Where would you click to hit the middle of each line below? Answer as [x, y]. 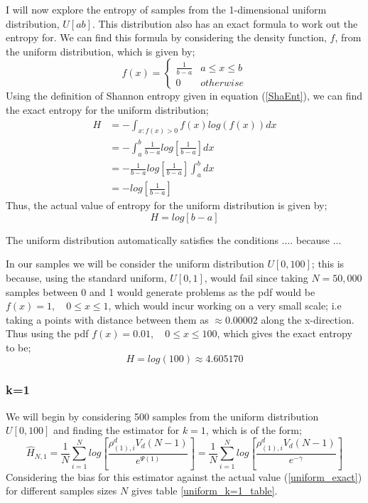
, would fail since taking [256, 277]
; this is [328, 264]
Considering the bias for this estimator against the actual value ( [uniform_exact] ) [184, 476]
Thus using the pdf [47, 333]
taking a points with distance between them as [107, 319]
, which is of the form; [254, 430]
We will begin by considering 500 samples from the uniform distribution [162, 416]
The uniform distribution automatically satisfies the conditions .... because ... [174, 239]
